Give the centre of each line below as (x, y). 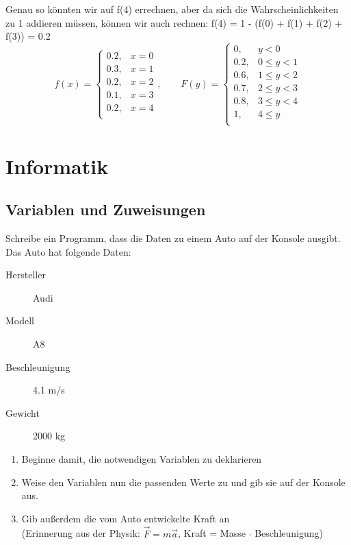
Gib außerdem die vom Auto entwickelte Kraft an (126, 518)
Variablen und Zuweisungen (106, 209)
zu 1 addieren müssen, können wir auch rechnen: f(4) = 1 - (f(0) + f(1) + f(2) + (174, 22)
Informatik (57, 166)
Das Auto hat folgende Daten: (68, 251)
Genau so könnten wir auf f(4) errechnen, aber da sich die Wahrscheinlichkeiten (172, 9)
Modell (20, 320)
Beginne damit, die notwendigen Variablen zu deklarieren (142, 459)
